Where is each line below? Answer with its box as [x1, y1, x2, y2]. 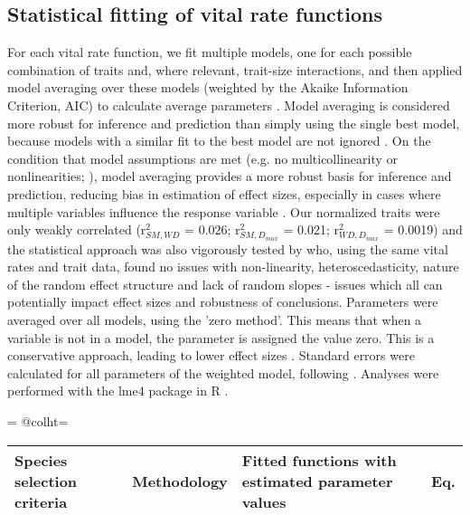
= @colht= [7, 412, 69, 431]
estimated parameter [241, 470, 393, 491]
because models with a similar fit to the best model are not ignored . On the [7, 131, 431, 150]
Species [14, 449, 68, 471]
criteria [14, 491, 68, 512]
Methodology [132, 470, 228, 491]
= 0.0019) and [383, 220, 463, 239]
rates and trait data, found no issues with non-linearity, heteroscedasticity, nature [7, 257, 459, 276]
